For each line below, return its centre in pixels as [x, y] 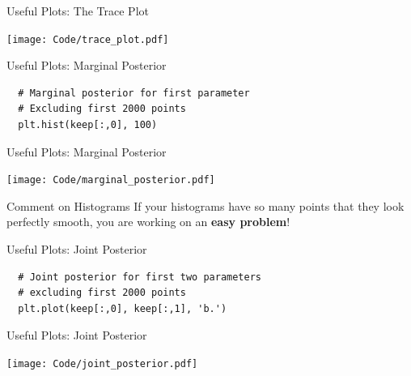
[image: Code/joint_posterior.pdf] [102, 364]
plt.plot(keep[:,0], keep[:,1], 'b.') [123, 308]
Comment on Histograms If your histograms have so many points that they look [205, 205]
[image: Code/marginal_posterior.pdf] [111, 180]
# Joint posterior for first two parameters [140, 277]
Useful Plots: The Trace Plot [78, 11]
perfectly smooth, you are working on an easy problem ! [148, 222]
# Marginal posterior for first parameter [134, 93]
